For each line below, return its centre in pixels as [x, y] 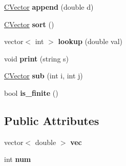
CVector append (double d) [49, 7]
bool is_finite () [31, 92]
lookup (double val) [90, 41]
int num [18, 159]
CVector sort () [29, 24]
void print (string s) [37, 58]
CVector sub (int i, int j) [44, 76]
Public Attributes [52, 120]
